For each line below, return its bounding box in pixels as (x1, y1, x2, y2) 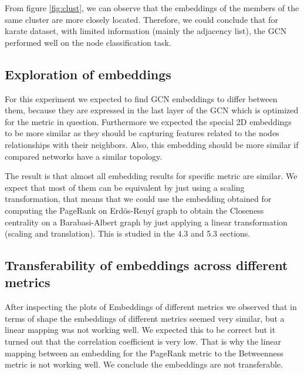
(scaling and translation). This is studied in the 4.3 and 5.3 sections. (5, 227, 251, 240)
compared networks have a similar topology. (5, 150, 163, 162)
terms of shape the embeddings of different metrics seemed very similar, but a (5, 312, 285, 324)
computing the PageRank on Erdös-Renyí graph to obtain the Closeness (5, 204, 264, 216)
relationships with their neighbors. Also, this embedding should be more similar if (5, 138, 299, 150)
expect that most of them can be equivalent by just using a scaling (5, 181, 245, 193)
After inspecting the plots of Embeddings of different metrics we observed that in (5, 301, 297, 313)
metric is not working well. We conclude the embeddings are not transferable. (5, 358, 283, 370)
